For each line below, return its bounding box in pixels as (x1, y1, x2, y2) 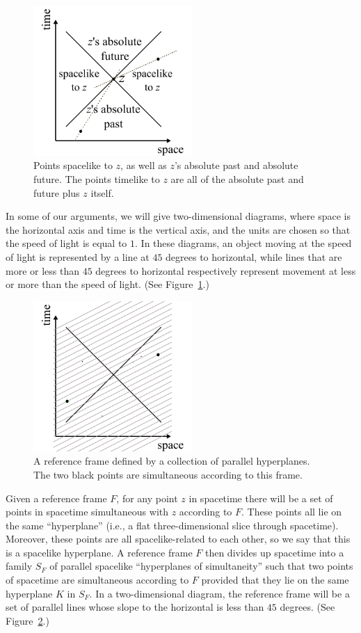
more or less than (6, 263, 79, 278)
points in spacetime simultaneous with (6, 504, 169, 519)
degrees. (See (280, 600, 335, 614)
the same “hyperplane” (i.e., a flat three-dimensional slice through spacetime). (6, 518, 339, 532)
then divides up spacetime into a (204, 545, 344, 559)
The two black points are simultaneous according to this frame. (33, 467, 303, 481)
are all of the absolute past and (170, 172, 304, 186)
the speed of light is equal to (6, 236, 127, 250)
